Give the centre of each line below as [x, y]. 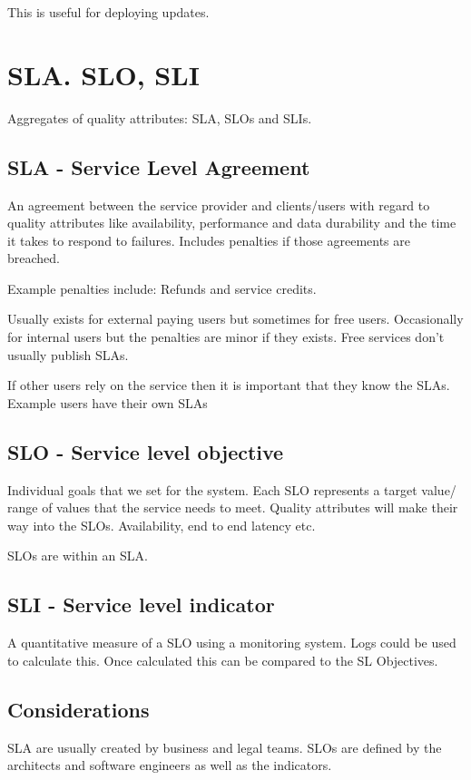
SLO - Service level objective [146, 451]
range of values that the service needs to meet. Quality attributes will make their [233, 507]
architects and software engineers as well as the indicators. [170, 765]
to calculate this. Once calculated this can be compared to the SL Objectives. [223, 660]
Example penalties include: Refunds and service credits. [162, 288]
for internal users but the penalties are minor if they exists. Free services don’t [226, 337]
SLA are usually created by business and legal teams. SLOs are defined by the [225, 747]
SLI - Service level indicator [141, 604]
